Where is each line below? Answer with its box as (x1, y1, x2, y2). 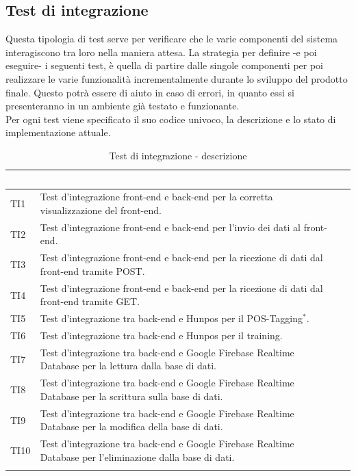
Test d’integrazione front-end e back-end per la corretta (40, 189, 273, 204)
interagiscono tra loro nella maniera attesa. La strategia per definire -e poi (5, 44, 317, 59)
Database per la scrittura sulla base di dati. (40, 388, 223, 403)
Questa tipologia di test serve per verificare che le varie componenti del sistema (5, 31, 338, 46)
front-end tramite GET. (40, 294, 140, 308)
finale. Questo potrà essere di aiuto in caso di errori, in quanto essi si (5, 85, 294, 99)
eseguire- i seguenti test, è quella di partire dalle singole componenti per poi (5, 58, 324, 72)
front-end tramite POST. (40, 263, 145, 278)
